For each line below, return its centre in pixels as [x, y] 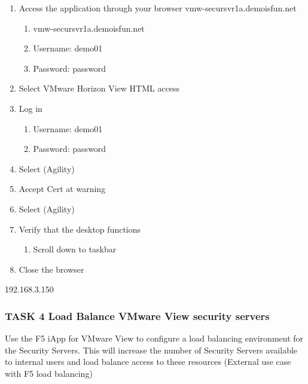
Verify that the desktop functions [80, 229]
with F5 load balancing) [49, 373]
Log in [31, 108]
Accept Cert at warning [62, 189]
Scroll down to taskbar [75, 249]
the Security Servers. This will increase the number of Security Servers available [151, 350]
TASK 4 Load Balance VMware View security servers [137, 316]
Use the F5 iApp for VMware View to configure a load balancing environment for [154, 338]
